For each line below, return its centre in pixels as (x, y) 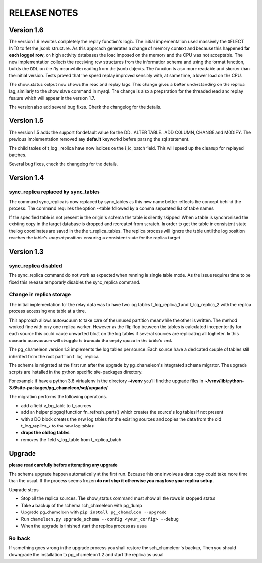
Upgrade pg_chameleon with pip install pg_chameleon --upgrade (94, 512)
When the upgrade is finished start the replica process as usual (84, 526)
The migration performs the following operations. (58, 396)
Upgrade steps (24, 489)
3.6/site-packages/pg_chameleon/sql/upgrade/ (58, 388)
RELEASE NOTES (43, 13)
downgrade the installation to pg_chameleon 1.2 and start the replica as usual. (87, 555)
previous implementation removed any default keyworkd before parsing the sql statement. (99, 139)
